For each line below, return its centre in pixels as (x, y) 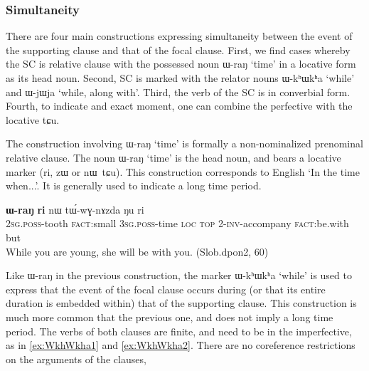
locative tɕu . (33, 119)
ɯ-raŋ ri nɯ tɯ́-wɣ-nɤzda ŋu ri (75, 209)
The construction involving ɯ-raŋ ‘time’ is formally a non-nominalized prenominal (184, 143)
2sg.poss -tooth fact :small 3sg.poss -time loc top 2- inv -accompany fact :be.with (177, 223)
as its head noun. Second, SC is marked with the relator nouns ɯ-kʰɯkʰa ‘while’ (180, 78)
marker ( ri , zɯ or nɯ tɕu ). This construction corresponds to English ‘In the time (183, 171)
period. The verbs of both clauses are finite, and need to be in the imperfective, (179, 331)
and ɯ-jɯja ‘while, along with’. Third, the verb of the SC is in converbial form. (178, 92)
